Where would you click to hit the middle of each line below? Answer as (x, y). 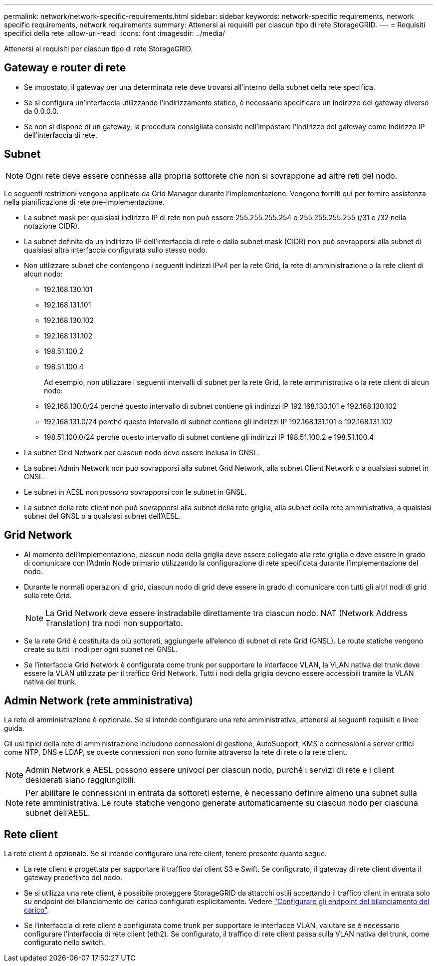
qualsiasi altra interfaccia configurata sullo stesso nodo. (116, 250)
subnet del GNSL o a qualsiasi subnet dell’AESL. (103, 516)
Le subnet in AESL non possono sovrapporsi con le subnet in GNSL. (135, 492)
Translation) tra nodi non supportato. (114, 623)
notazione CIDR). (52, 226)
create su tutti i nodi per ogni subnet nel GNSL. (101, 649)
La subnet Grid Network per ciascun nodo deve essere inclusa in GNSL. (142, 452)
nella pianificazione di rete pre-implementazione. (84, 202)
